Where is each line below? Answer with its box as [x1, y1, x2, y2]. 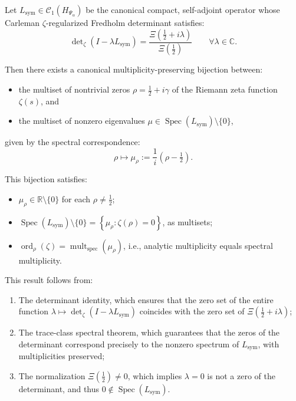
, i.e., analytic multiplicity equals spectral [123, 239, 273, 251]
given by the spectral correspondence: [5, 136, 140, 148]
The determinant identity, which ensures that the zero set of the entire [18, 293, 274, 305]
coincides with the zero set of [139, 305, 245, 317]
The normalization [18, 369, 85, 382]
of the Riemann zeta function [172, 83, 278, 96]
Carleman [5, 17, 40, 28]
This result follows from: [5, 274, 93, 286]
